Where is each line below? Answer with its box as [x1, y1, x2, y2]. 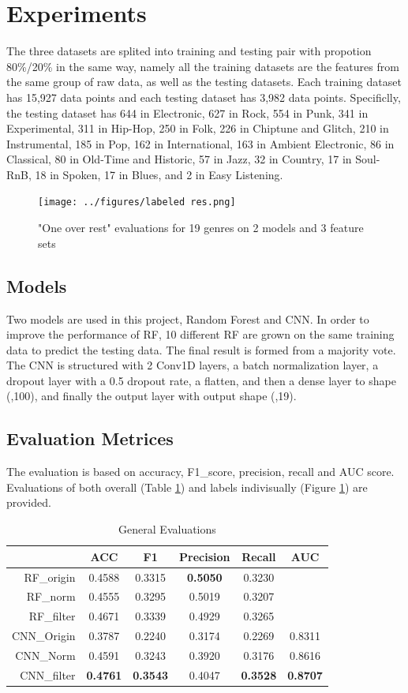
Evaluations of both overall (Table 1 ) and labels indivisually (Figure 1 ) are [6, 478, 368, 495]
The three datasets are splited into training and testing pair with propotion [6, 43, 372, 59]
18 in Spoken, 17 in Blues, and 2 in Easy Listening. [35, 166, 283, 182]
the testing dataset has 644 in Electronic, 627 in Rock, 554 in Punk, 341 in [6, 104, 369, 121]
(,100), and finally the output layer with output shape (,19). [6, 388, 297, 404]
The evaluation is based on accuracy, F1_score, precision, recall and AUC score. [6, 463, 395, 480]
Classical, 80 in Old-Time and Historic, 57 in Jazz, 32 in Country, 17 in [6, 151, 352, 167]
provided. [6, 494, 51, 511]
